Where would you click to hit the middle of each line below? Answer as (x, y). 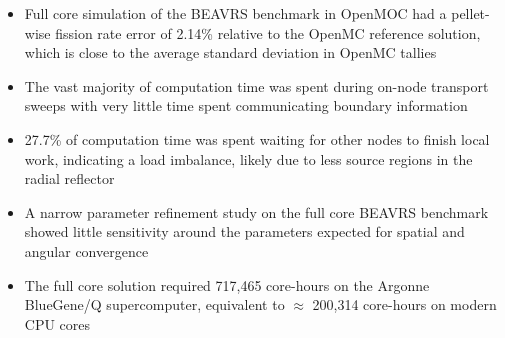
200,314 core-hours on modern (404, 304)
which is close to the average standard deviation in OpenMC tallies (230, 52)
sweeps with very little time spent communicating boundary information (246, 105)
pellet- (470, 13)
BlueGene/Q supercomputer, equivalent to (154, 304)
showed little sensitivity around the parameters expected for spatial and (244, 231)
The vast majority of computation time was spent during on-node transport (256, 85)
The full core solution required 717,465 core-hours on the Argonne (227, 284)
